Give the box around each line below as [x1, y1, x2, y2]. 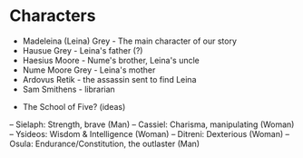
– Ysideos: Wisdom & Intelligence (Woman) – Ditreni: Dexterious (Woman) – [9, 128, 290, 139]
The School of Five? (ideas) [22, 101, 126, 112]
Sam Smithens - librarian [22, 84, 115, 94]
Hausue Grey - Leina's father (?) [22, 44, 143, 55]
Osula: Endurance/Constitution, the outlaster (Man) [9, 138, 200, 149]
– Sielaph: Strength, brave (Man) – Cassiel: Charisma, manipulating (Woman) [9, 119, 295, 130]
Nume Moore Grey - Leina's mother [22, 64, 156, 75]
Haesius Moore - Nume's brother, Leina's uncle [22, 54, 200, 65]
